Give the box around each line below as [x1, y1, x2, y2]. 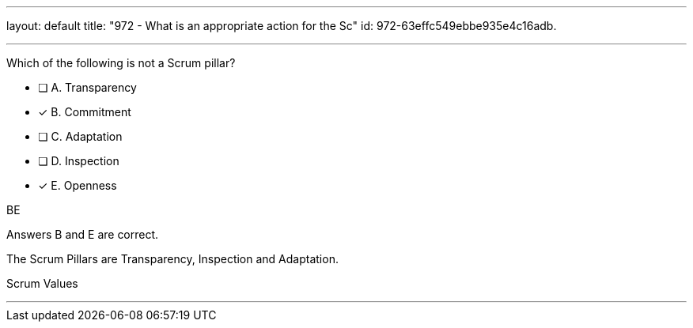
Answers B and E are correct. [6, 228, 159, 241]
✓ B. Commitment [38, 105, 131, 119]
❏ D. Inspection [38, 154, 119, 168]
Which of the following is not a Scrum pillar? [6, 56, 236, 70]
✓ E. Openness [38, 179, 117, 192]
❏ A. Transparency [38, 81, 137, 94]
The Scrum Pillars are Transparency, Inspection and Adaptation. [6, 252, 339, 266]
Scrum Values [6, 277, 78, 290]
